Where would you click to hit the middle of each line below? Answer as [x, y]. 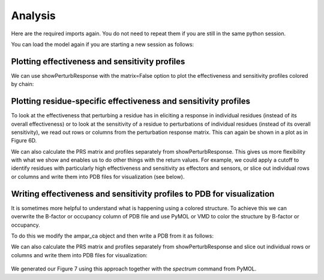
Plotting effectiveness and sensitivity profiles [98, 61]
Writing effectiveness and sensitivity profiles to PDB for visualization [143, 194]
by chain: [22, 84]
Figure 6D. [24, 141]
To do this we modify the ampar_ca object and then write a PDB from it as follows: [112, 236]
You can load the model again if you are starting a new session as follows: [103, 44]
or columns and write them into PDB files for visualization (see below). [98, 176]
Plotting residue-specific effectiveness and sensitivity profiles [131, 101]
